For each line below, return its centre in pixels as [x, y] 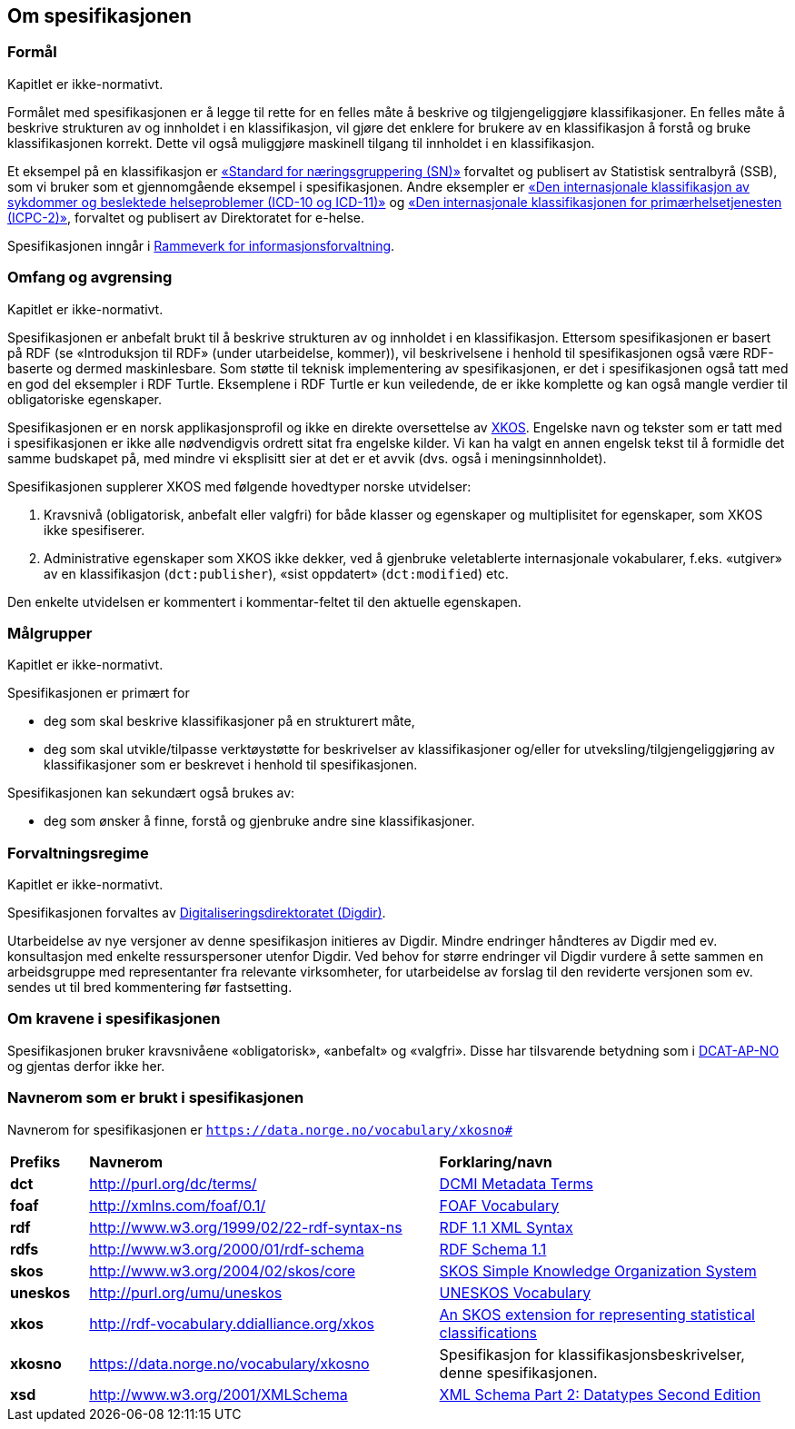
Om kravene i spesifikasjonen [114, 1019]
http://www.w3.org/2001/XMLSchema [219, 1394]
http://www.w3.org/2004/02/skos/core [223, 1270]
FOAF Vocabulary [499, 1205]
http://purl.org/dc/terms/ [173, 1183]
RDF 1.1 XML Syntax [506, 1227]
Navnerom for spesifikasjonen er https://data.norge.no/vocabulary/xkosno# [260, 1129]
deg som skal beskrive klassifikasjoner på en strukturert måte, [229, 721]
